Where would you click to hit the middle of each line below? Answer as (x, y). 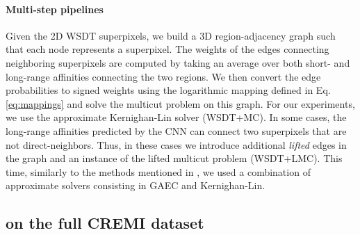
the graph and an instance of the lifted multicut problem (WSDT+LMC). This (174, 158)
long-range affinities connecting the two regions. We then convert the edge (163, 76)
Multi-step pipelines (55, 9)
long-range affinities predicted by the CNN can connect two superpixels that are (176, 130)
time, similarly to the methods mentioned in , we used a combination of (158, 171)
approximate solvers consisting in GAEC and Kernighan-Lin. (136, 185)
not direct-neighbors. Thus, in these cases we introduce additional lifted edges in (176, 144)
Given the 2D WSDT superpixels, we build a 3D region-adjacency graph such (171, 35)
